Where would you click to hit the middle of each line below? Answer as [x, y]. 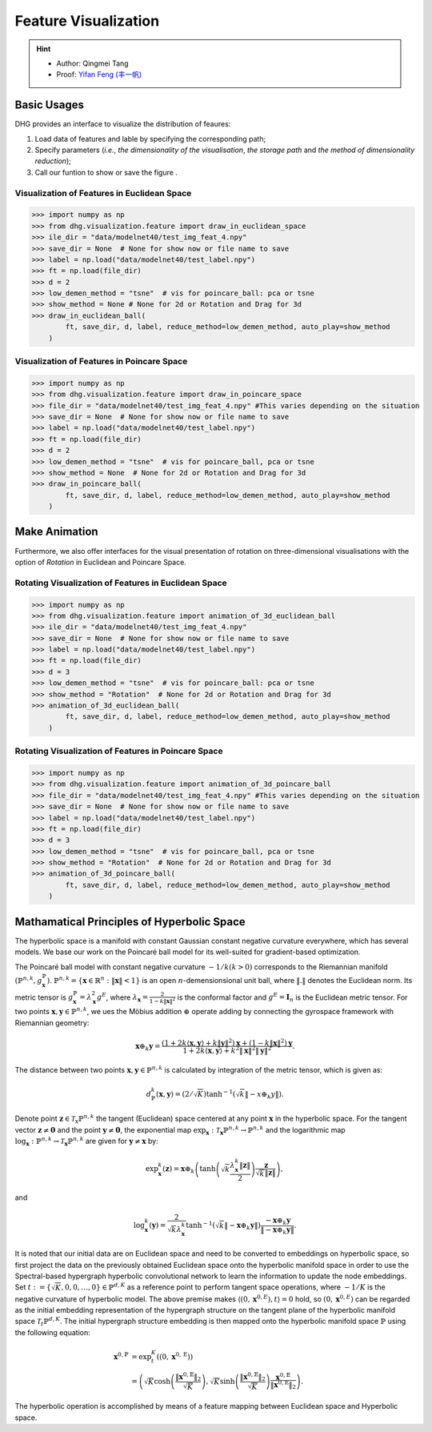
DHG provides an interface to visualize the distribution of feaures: [123, 124]
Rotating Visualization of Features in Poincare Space [119, 751]
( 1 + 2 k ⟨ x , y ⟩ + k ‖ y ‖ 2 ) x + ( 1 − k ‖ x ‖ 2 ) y [227, 1042]
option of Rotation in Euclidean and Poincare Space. [101, 562]
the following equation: [53, 1332]
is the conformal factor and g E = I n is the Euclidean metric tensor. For [292, 997]
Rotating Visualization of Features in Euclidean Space [121, 583]
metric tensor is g [44, 997]
